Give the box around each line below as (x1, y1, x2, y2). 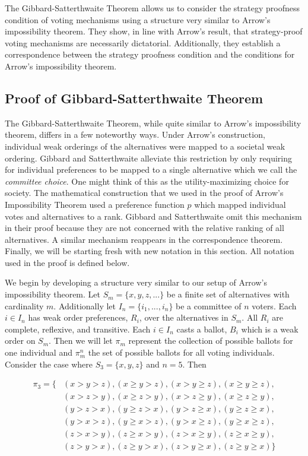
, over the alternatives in (139, 311, 228, 324)
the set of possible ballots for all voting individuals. (88, 346, 275, 359)
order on (5, 334, 36, 347)
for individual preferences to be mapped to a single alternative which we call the (5, 163, 297, 176)
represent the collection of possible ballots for (128, 334, 293, 347)
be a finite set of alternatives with (166, 288, 290, 300)
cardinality (5, 299, 44, 312)
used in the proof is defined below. (5, 256, 130, 268)
